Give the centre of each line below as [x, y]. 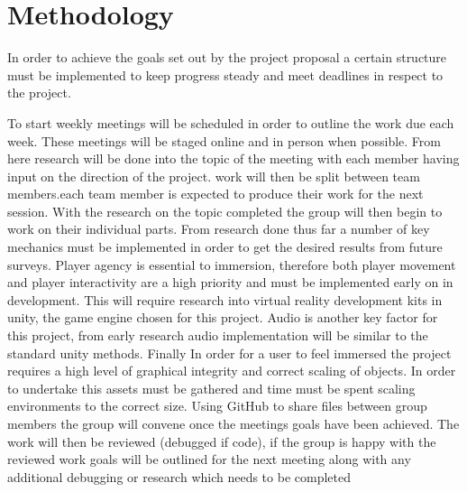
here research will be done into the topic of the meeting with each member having [233, 158]
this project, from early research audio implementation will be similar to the [218, 335]
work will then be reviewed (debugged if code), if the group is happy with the [222, 441]
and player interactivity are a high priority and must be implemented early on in [230, 282]
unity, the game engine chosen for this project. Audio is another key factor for [223, 317]
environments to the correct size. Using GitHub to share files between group [217, 406]
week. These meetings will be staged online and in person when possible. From [224, 140]
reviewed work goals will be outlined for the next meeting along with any [209, 459]
